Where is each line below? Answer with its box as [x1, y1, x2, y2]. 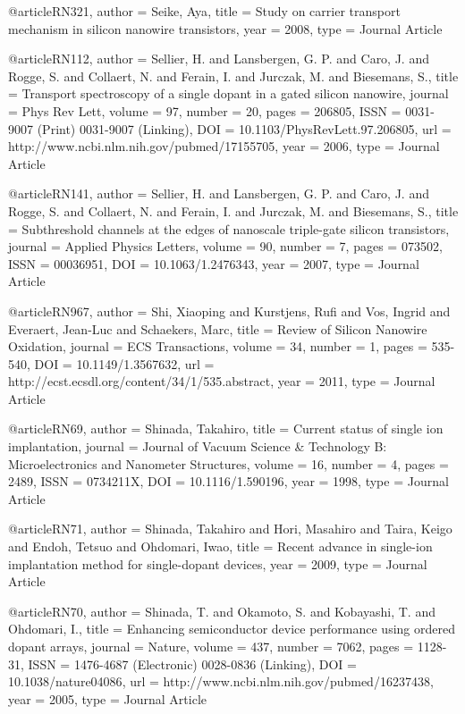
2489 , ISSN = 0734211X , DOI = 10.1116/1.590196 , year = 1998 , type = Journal [8, 472, 449, 491]
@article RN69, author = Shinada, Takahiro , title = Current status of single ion [8, 419, 444, 438]
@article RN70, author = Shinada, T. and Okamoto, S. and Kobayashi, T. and [8, 601, 435, 620]
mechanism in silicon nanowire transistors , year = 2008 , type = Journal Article [8, 19, 443, 38]
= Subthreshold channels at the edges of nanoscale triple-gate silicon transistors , [8, 219, 450, 238]
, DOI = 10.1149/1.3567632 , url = [27, 354, 215, 373]
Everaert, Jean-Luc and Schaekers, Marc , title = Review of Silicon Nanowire [8, 319, 427, 338]
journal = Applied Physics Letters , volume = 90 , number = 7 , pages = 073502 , [8, 237, 443, 256]
